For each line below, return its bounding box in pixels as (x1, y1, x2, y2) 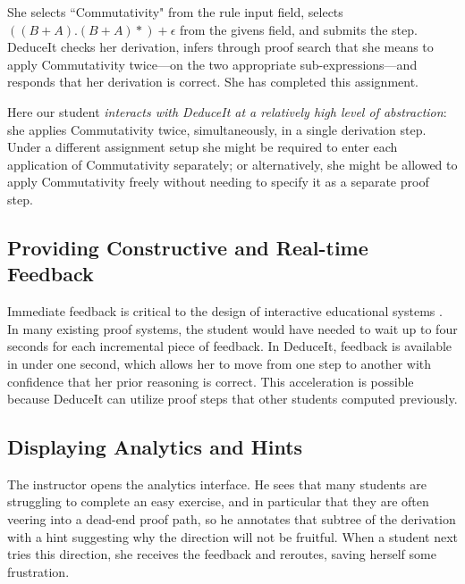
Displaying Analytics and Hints (7, 433, 303, 461)
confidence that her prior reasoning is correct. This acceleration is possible (7, 371, 414, 390)
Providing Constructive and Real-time (7, 233, 368, 261)
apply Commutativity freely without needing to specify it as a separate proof (7, 172, 429, 191)
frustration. (7, 562, 70, 580)
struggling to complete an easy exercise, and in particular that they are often (7, 492, 429, 511)
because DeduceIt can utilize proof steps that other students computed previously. (7, 389, 458, 408)
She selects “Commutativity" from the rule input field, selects (7, 3, 343, 21)
